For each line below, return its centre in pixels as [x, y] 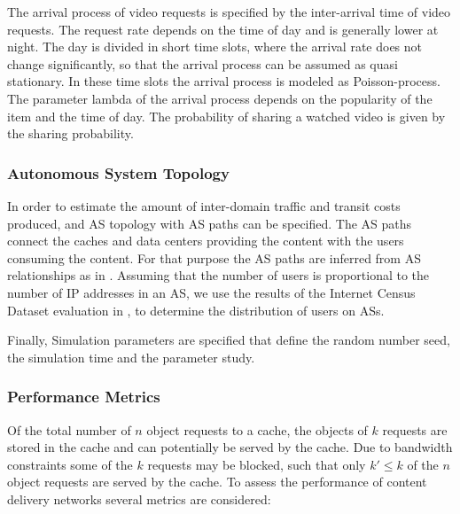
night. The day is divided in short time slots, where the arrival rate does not [215, 47]
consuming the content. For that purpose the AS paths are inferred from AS [214, 257]
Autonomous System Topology [118, 172]
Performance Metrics [84, 397]
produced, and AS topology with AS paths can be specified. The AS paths [210, 223]
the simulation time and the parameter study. [131, 357]
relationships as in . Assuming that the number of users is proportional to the [218, 275]
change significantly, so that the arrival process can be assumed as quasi [203, 63]
